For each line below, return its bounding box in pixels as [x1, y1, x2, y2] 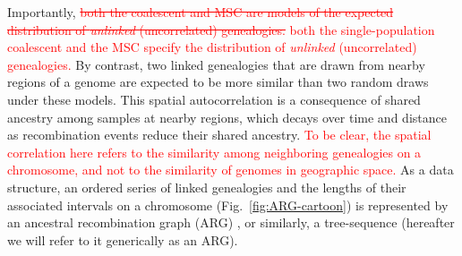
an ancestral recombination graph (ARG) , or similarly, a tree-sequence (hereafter [7, 213, 455, 232]
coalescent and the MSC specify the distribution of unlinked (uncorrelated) [7, 38, 417, 56]
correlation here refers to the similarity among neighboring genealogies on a [7, 142, 422, 161]
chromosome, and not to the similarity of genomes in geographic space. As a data [7, 160, 454, 179]
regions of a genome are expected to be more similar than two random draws [7, 73, 429, 91]
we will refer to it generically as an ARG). [7, 230, 238, 249]
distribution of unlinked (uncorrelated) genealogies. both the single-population [7, 20, 435, 38]
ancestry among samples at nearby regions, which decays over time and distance [7, 107, 447, 126]
